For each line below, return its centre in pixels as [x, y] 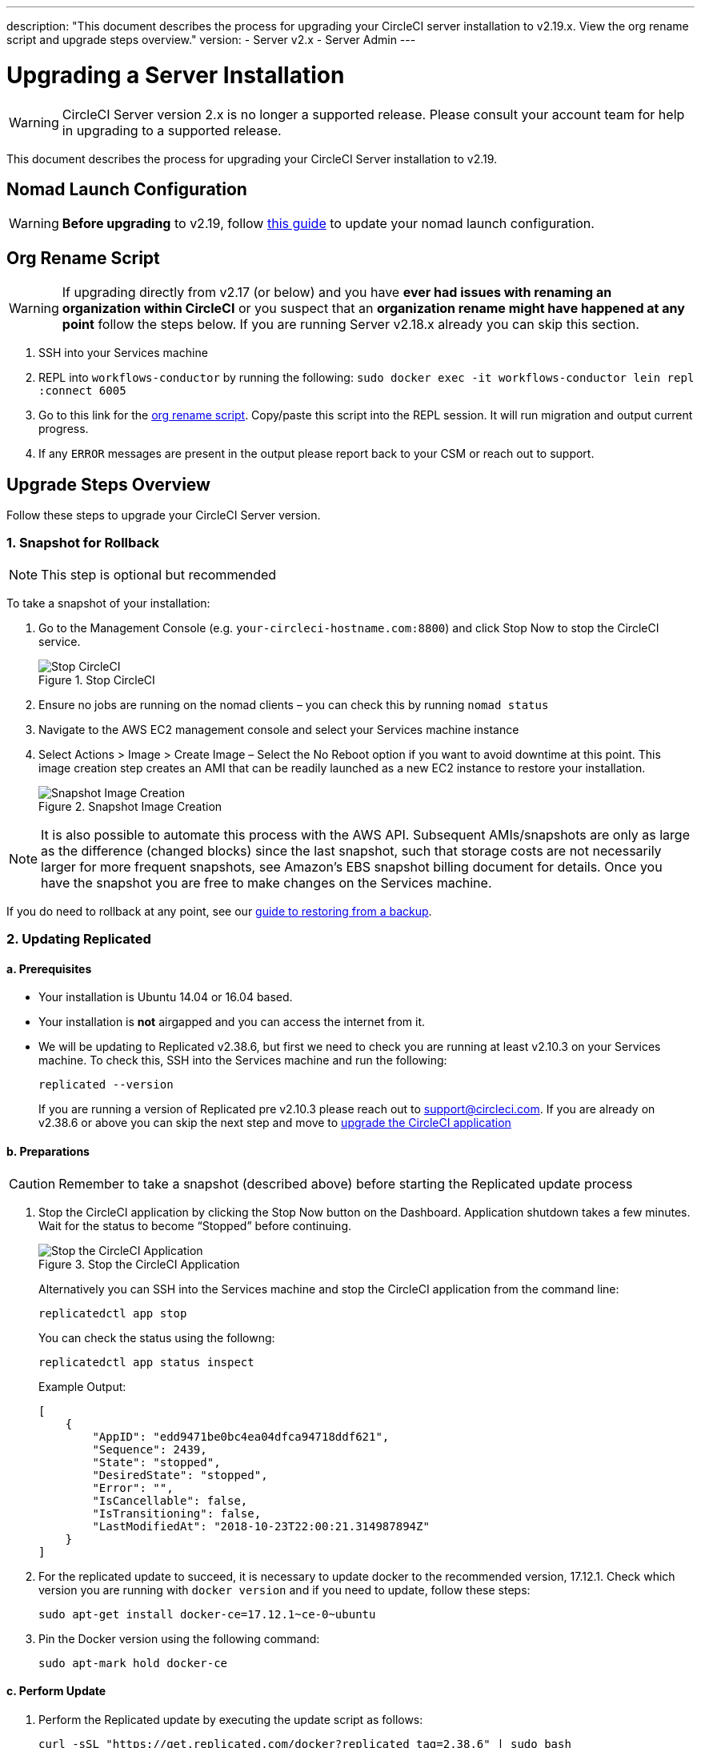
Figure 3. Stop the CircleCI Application [139, 1264]
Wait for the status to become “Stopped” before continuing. [195, 1225]
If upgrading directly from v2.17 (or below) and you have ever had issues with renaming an [337, 293]
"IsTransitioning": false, [177, 1513]
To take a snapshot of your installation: [108, 603]
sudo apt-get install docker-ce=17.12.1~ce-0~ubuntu [207, 1614]
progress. [64, 429]
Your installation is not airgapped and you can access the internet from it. [232, 1022]
